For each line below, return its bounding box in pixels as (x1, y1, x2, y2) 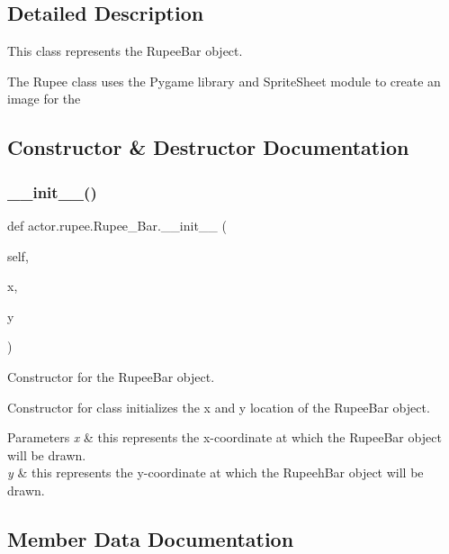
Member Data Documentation (7, 524, 294, 552)
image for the (7, 89, 81, 108)
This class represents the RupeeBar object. (7, 41, 243, 60)
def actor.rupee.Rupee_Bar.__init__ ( (7, 215, 227, 234)
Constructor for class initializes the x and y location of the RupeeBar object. (7, 397, 430, 416)
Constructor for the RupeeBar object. (7, 367, 215, 386)
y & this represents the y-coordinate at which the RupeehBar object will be (7, 463, 424, 482)
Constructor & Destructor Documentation (7, 133, 409, 161)
